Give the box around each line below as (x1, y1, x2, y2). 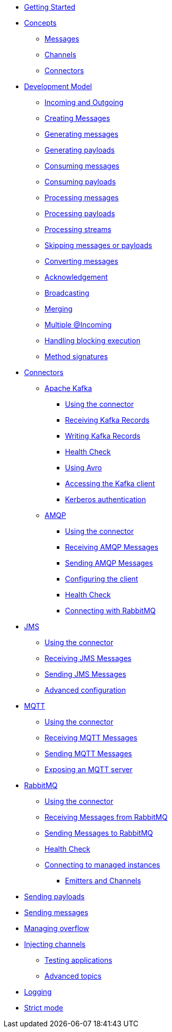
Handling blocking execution (45, 336, 141, 345)
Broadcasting (45, 288, 90, 297)
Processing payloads (45, 209, 115, 218)
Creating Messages (45, 114, 110, 122)
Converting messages (45, 257, 118, 265)
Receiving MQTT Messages (45, 733, 138, 742)
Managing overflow (24, 924, 89, 933)
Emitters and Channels (65, 876, 141, 885)
